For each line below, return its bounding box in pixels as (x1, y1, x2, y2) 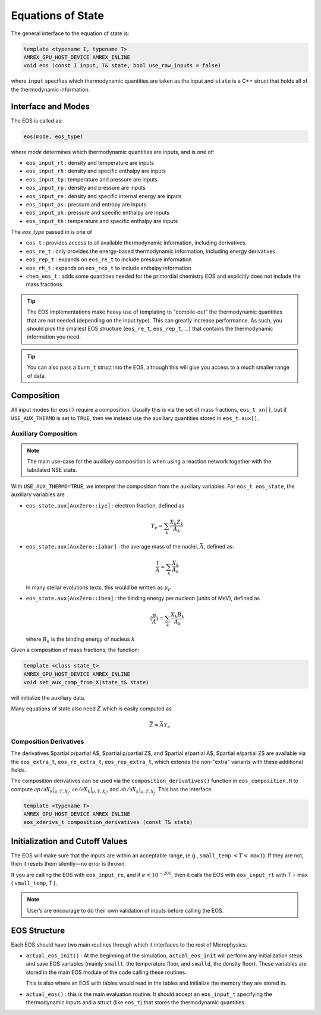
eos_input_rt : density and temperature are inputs (26, 159, 155, 166)
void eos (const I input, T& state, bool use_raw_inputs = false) (23, 62, 221, 69)
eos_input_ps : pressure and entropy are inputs (26, 201, 147, 208)
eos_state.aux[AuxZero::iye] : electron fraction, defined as (26, 502, 184, 509)
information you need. (27, 333, 81, 340)
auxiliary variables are (11, 491, 65, 498)
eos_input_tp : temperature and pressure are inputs (26, 176, 158, 183)
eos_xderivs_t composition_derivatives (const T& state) (23, 819, 193, 826)
